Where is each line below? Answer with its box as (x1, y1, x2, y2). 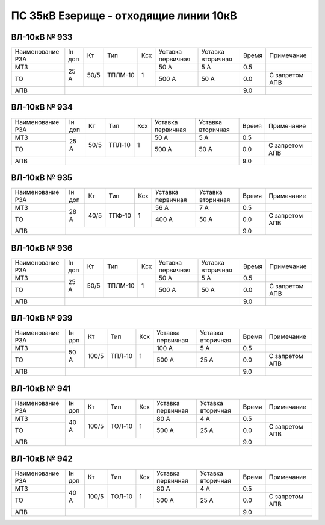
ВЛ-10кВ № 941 (11, 383, 71, 394)
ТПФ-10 (108, 211, 132, 219)
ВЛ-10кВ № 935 (11, 172, 73, 183)
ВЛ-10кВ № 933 (11, 32, 73, 42)
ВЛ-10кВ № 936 (11, 243, 73, 253)
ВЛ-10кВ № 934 (11, 102, 73, 113)
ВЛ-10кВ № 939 (11, 313, 73, 324)
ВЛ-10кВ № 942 (11, 454, 73, 464)
